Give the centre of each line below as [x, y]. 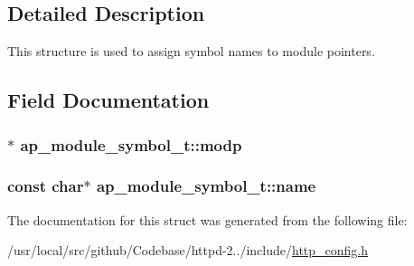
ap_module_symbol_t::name [206, 186]
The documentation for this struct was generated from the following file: [207, 219]
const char [46, 186]
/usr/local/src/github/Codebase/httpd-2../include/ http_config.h [188, 250]
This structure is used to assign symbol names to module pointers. [191, 51]
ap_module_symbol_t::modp [131, 144]
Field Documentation [108, 100]
